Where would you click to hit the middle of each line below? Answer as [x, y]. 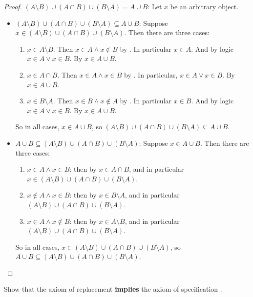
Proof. [13, 6]
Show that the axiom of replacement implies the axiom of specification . [113, 289]
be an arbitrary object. [204, 6]
